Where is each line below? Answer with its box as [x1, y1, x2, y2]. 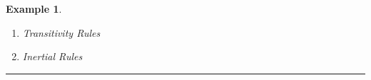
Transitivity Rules [22, 25, 101, 40]
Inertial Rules [22, 49, 83, 64]
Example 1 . [6, 1, 62, 16]
